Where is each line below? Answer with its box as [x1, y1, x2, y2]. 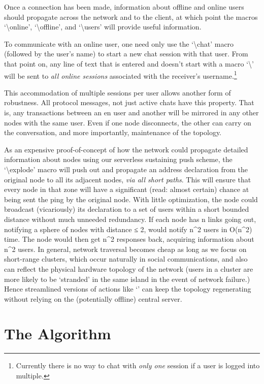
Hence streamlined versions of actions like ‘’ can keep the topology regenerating [4, 283, 251, 294]
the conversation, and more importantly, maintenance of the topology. [4, 127, 222, 138]
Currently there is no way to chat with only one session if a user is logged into [16, 360, 260, 371]
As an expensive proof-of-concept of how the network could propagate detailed [4, 144, 248, 154]
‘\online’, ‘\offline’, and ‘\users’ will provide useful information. [4, 21, 202, 32]
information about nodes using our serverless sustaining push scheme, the [4, 154, 233, 165]
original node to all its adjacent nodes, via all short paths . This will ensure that [4, 174, 251, 184]
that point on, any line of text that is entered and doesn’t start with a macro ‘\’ [4, 58, 254, 69]
